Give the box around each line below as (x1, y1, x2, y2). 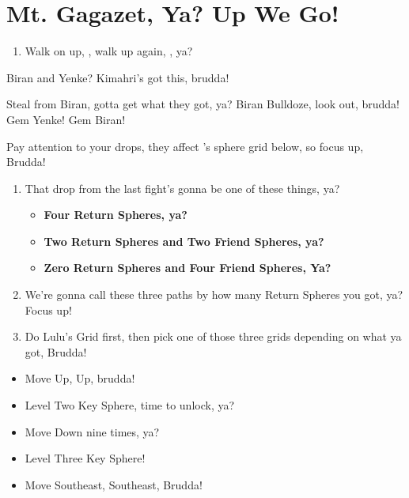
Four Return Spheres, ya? (44, 206, 187, 223)
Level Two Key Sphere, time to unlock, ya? (25, 397, 235, 413)
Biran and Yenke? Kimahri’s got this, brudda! (6, 69, 229, 85)
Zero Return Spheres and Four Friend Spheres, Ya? (44, 259, 331, 276)
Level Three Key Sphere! (25, 450, 146, 466)
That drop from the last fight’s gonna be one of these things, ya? (25, 179, 340, 196)
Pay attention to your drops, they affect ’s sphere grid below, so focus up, (6, 138, 364, 154)
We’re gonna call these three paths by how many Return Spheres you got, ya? (25, 286, 403, 303)
